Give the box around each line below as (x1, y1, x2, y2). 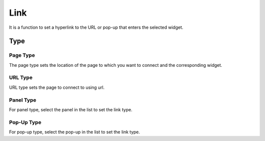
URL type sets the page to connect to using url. (9, 84, 105, 90)
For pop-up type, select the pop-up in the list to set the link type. (9, 129, 140, 135)
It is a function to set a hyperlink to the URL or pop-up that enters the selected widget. (9, 24, 184, 30)
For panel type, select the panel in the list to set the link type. (9, 106, 132, 112)
